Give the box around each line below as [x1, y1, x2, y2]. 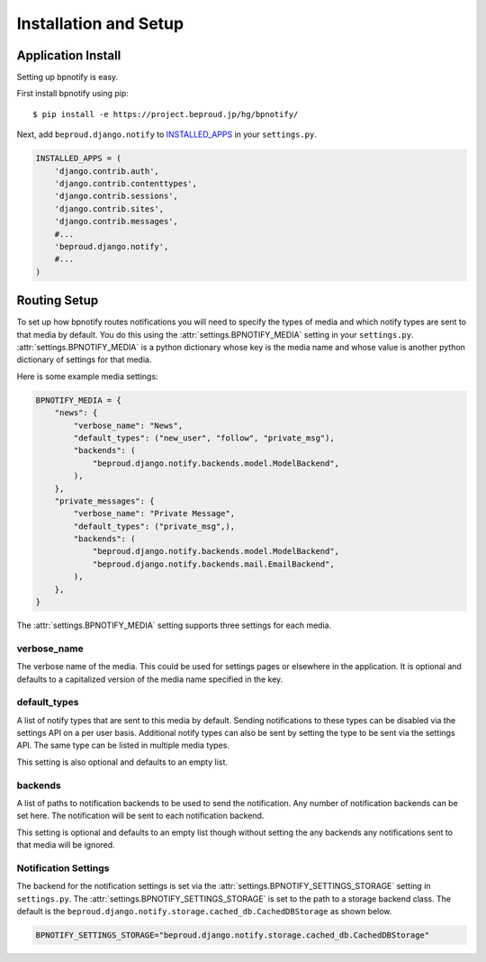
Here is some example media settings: [16, 370, 158, 382]
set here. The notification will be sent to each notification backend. [16, 811, 265, 821]
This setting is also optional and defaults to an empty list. [16, 757, 229, 767]
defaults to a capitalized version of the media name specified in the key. [16, 674, 283, 685]
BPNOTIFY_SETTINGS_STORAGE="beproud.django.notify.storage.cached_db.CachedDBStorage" [35, 930, 430, 940]
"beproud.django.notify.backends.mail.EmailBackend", [92, 558, 335, 569]
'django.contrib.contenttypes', [54, 178, 198, 188]
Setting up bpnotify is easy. [16, 72, 119, 83]
